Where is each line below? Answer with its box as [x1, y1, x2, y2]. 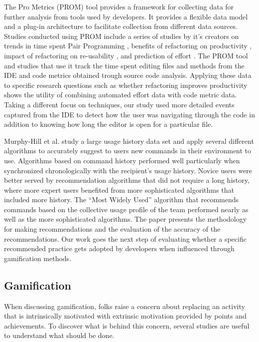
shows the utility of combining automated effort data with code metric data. [4, 89, 237, 100]
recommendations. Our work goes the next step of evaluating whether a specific [4, 233, 247, 244]
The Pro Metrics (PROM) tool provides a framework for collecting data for [4, 1, 234, 11]
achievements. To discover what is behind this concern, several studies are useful [4, 320, 250, 331]
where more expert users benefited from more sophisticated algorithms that [4, 184, 234, 195]
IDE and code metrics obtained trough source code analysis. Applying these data [4, 70, 252, 80]
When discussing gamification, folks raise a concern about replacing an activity [4, 301, 245, 311]
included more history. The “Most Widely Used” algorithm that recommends [4, 194, 239, 205]
